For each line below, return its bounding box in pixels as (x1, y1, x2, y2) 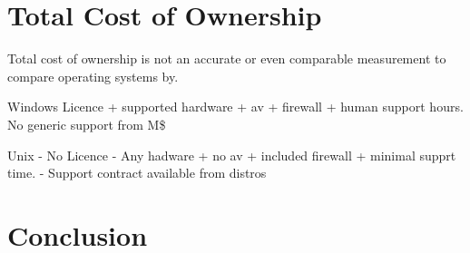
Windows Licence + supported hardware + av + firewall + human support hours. (7, 97, 464, 116)
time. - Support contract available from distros (7, 163, 267, 182)
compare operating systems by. (7, 66, 179, 85)
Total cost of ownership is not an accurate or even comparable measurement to (7, 49, 446, 68)
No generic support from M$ (7, 114, 166, 133)
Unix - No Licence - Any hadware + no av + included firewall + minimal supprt (7, 145, 456, 164)
